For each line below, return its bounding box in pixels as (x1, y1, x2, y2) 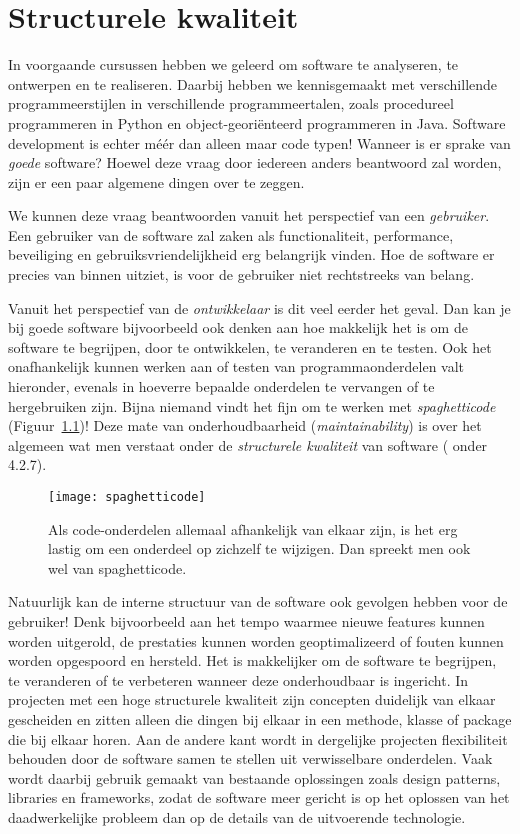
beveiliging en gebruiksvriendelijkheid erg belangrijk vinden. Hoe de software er (8, 244, 495, 265)
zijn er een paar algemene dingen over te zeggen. (8, 171, 305, 192)
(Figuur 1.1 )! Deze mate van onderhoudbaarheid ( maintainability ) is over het (8, 415, 482, 436)
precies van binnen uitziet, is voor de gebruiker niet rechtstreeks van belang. (8, 264, 475, 285)
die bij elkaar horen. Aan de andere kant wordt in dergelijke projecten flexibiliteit (8, 728, 508, 749)
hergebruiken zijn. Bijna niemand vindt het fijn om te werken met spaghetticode (8, 395, 496, 416)
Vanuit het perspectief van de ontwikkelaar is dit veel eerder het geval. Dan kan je (8, 297, 511, 318)
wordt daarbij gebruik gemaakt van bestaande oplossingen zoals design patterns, (8, 767, 501, 788)
